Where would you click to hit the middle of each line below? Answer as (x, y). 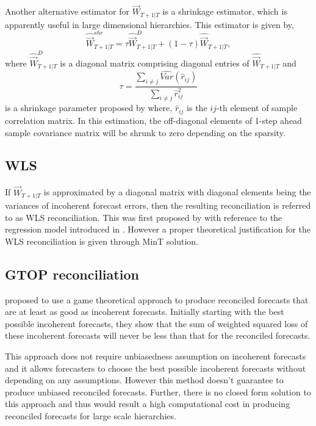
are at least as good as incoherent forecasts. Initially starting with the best (145, 312)
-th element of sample (257, 108)
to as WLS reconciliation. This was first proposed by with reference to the (144, 217)
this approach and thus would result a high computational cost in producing (148, 404)
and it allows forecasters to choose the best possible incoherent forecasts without (156, 368)
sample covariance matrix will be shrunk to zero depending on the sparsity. (145, 132)
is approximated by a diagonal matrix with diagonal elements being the (177, 192)
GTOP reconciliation (72, 274)
